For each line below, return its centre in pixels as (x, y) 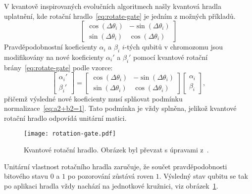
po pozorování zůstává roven (111, 176)
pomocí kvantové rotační (171, 57)
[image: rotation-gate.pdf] (70, 134)
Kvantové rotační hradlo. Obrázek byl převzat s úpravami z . (116, 150)
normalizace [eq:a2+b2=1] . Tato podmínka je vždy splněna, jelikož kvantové (120, 108)
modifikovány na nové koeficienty (54, 57)
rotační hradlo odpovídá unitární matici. (65, 118)
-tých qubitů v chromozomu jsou (174, 47)
